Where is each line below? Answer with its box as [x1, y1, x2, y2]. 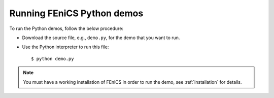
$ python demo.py [31, 56, 74, 61]
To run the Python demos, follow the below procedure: [9, 25, 124, 31]
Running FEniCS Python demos [9, 8, 144, 19]
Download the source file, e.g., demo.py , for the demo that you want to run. [22, 35, 180, 41]
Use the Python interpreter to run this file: [22, 44, 109, 50]
